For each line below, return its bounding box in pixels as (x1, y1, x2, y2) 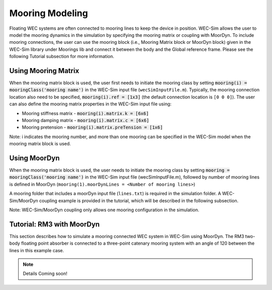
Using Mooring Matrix (9, 66, 80, 75)
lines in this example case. (9, 247, 64, 253)
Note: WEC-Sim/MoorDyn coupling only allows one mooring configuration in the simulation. (9, 207, 199, 213)
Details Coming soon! (23, 270, 67, 277)
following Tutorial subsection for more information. (9, 53, 114, 60)
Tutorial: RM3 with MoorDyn (9, 220, 100, 228)
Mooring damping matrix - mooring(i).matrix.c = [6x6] (22, 117, 150, 123)
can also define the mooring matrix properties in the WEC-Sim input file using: (9, 101, 172, 107)
